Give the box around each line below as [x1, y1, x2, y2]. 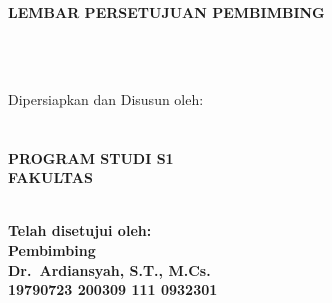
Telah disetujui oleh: [8, 220, 152, 241]
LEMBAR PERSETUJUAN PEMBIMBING [8, 2, 325, 22]
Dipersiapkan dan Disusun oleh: [8, 88, 204, 109]
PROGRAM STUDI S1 [8, 147, 174, 168]
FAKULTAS [8, 167, 93, 188]
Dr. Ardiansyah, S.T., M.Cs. [8, 259, 211, 280]
